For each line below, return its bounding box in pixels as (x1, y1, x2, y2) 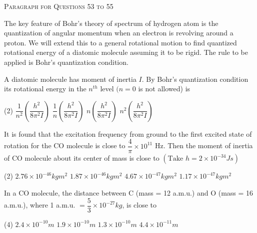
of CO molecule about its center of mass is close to (4, 153, 159, 163)
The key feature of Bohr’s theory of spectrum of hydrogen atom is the (4, 17, 218, 28)
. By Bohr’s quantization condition (141, 73, 248, 84)
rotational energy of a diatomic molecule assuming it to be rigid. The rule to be (4, 47, 248, 57)
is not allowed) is (138, 83, 190, 94)
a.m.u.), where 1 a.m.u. (4, 200, 75, 210)
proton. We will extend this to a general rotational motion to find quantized (4, 37, 237, 47)
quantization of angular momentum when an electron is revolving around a (4, 27, 233, 38)
